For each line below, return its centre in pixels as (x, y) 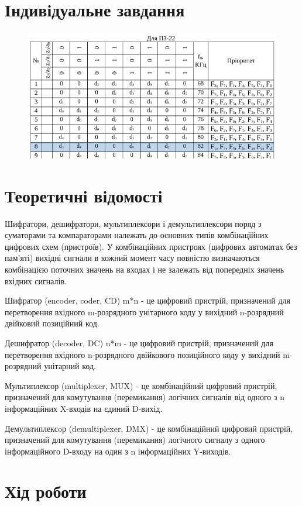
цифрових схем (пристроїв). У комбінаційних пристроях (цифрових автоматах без (151, 246)
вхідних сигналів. (36, 280)
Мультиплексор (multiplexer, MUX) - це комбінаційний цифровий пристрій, (141, 385)
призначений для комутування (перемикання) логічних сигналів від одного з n (145, 397)
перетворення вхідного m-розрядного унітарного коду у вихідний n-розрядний (144, 311)
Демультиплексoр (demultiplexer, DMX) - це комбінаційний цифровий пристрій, (149, 428)
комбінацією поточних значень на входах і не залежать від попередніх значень (145, 269)
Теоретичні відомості (84, 195)
